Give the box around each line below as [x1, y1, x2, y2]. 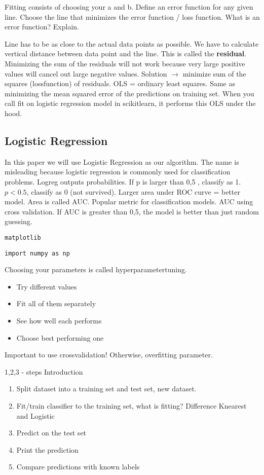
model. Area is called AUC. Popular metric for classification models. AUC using [5, 196, 253, 207]
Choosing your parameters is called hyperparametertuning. [5, 264, 187, 275]
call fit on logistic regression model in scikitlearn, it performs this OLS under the [5, 98, 256, 108]
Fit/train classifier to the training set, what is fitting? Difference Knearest [16, 400, 247, 411]
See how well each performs [16, 315, 102, 325]
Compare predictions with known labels [16, 461, 140, 472]
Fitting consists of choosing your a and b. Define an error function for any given [5, 2, 253, 12]
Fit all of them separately [16, 298, 96, 309]
